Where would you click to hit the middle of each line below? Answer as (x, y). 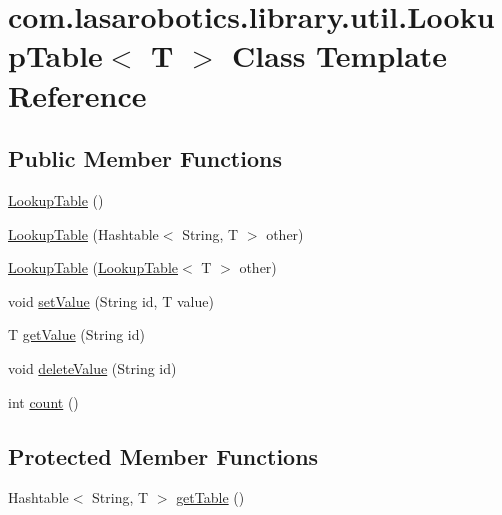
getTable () (210, 497)
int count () (43, 401)
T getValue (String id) (76, 334)
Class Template (340, 55)
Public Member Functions (145, 158)
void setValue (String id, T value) (111, 300)
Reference (77, 94)
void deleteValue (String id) (92, 367)
